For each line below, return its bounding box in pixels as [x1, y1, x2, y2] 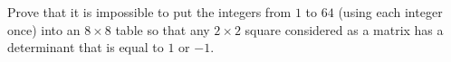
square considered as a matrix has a [245, 20, 444, 39]
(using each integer [338, 3, 443, 21]
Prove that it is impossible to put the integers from [7, 3, 292, 21]
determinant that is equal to [7, 38, 164, 57]
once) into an [7, 20, 81, 39]
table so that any [115, 20, 210, 39]
